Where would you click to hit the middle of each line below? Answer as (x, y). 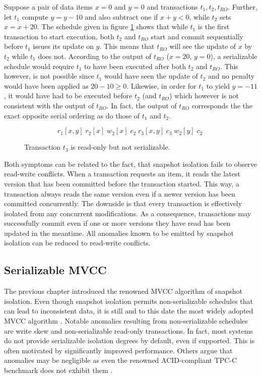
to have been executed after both (135, 66)
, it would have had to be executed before (68, 96)
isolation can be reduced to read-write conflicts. (77, 243)
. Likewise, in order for (161, 85)
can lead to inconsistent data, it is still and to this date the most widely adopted (129, 311)
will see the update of (203, 46)
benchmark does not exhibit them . (58, 370)
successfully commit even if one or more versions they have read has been (117, 223)
